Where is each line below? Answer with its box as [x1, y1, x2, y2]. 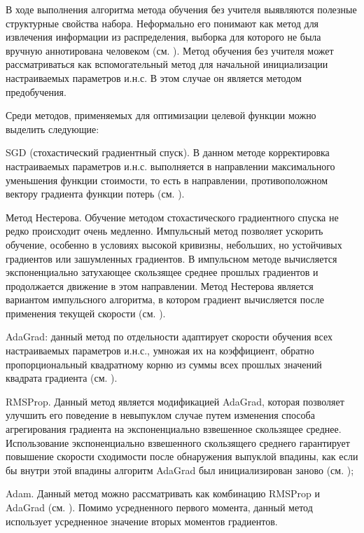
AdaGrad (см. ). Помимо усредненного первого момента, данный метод [6, 500, 313, 514]
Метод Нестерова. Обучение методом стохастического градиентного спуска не [6, 209, 339, 224]
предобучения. [6, 84, 66, 99]
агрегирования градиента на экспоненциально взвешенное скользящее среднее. [6, 422, 342, 436]
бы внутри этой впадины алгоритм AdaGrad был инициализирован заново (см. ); [6, 462, 354, 477]
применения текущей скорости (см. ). [6, 305, 166, 320]
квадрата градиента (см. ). [6, 371, 118, 385]
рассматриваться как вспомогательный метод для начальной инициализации [6, 57, 328, 71]
